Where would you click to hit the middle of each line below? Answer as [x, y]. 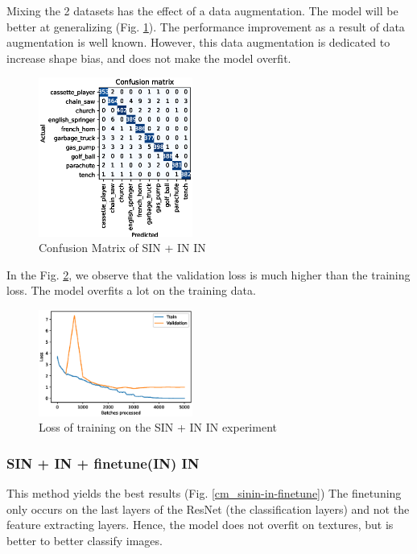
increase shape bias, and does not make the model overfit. [149, 58]
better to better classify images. [85, 540]
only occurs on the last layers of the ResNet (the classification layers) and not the [208, 509]
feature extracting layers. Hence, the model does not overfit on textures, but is [200, 525]
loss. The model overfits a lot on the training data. [131, 290]
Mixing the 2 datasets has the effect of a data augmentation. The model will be [202, 10]
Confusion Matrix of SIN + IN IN [122, 248]
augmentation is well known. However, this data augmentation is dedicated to [198, 42]
